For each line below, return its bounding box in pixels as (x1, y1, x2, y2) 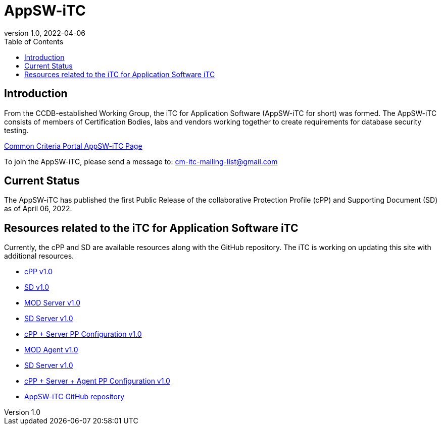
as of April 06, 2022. (4, 204, 72, 213)
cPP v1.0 (24, 267, 53, 276)
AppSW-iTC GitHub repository (24, 392, 125, 401)
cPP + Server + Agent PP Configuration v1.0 (24, 377, 170, 386)
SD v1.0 (24, 283, 50, 292)
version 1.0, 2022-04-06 (4, 28, 85, 37)
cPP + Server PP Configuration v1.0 (24, 330, 142, 339)
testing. (4, 126, 29, 135)
